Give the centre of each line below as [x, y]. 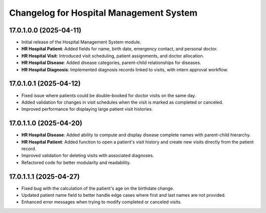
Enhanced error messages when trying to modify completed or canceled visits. [101, 202]
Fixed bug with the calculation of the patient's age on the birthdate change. [98, 188]
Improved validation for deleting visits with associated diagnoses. [88, 155]
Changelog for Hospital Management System [103, 13]
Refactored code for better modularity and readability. [76, 162]
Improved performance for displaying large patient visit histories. [87, 109]
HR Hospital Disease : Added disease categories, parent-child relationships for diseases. [111, 63]
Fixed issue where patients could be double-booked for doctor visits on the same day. [109, 95]
